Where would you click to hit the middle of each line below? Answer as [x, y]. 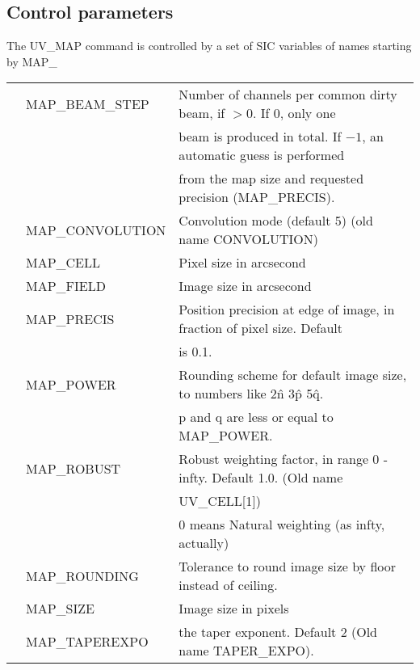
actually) [204, 543]
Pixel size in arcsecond [242, 263]
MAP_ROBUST [73, 468]
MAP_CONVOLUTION [96, 230]
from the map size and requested [271, 179]
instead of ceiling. [228, 585]
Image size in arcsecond [245, 286]
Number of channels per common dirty [288, 95]
